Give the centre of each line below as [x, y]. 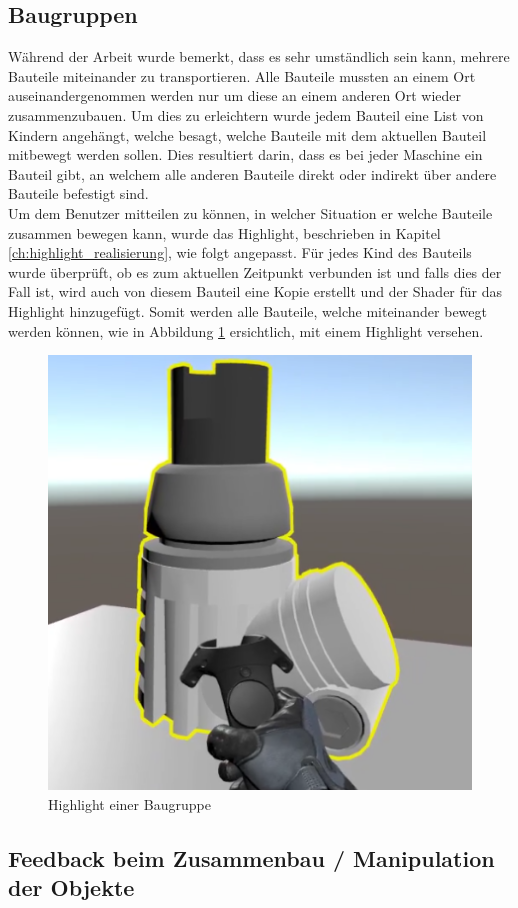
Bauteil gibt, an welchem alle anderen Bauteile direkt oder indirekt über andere [252, 173]
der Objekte [71, 886]
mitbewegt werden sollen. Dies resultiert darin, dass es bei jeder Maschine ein [245, 154]
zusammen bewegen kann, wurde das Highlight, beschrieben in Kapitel [224, 232]
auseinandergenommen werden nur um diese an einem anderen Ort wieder [235, 95]
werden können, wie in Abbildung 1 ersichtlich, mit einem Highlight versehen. [246, 330]
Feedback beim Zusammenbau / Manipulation [251, 857]
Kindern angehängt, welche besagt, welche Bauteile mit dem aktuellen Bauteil [247, 134]
